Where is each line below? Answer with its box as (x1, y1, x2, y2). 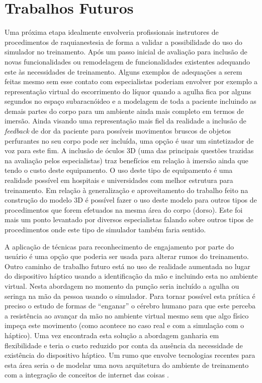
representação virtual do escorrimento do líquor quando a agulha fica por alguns (5, 86, 251, 96)
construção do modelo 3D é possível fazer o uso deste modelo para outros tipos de (5, 195, 257, 205)
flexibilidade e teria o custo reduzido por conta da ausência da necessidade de (5, 340, 243, 350)
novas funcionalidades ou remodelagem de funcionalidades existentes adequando (5, 56, 250, 67)
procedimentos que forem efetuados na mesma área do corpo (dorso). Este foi (5, 204, 243, 215)
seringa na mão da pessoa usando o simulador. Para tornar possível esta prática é (5, 290, 255, 301)
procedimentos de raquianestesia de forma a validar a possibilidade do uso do (5, 36, 242, 47)
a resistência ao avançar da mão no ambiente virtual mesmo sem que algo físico (5, 310, 249, 321)
